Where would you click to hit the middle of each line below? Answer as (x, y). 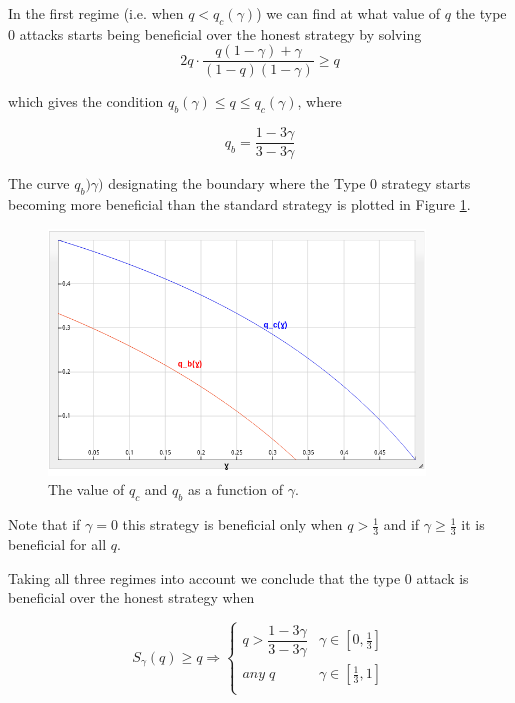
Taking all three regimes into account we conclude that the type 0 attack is (238, 577)
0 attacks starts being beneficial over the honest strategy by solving (215, 33)
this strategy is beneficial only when (232, 524)
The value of (86, 489)
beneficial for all (57, 543)
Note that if (44, 524)
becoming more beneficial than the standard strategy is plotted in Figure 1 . (239, 204)
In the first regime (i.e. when (96, 13)
